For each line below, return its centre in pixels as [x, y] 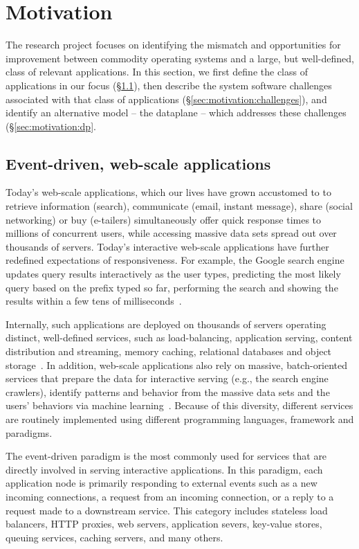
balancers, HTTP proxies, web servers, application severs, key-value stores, [164, 524]
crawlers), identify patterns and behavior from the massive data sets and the [168, 391]
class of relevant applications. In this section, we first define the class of [157, 72]
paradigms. [29, 432]
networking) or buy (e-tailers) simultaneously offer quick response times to [164, 219]
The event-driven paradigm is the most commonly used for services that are [166, 456]
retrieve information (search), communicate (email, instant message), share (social [179, 206]
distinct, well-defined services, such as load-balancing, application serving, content [179, 337]
